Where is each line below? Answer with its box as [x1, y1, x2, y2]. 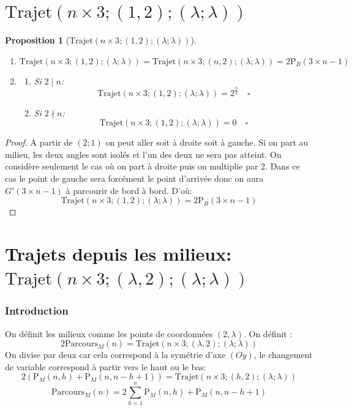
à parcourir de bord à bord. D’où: [66, 184, 192, 196]
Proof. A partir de [5, 136, 73, 149]
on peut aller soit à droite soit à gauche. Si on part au [105, 136, 309, 149]
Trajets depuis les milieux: [5, 241, 232, 266]
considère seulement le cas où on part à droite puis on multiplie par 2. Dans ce [5, 160, 300, 173]
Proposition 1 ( [5, 34, 70, 47]
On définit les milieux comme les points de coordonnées [5, 327, 213, 340]
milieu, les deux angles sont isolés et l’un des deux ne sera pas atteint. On [5, 147, 282, 160]
